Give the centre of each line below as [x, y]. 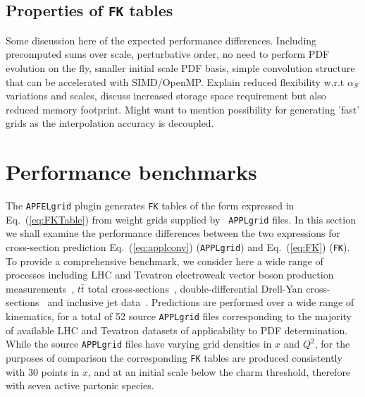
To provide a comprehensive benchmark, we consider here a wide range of [165, 261]
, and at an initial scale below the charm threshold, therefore [219, 371]
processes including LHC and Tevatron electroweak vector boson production [170, 275]
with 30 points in [43, 371]
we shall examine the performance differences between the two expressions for [173, 233]
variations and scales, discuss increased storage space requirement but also [166, 96]
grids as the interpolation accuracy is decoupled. [110, 123]
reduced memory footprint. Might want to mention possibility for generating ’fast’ [183, 109]
